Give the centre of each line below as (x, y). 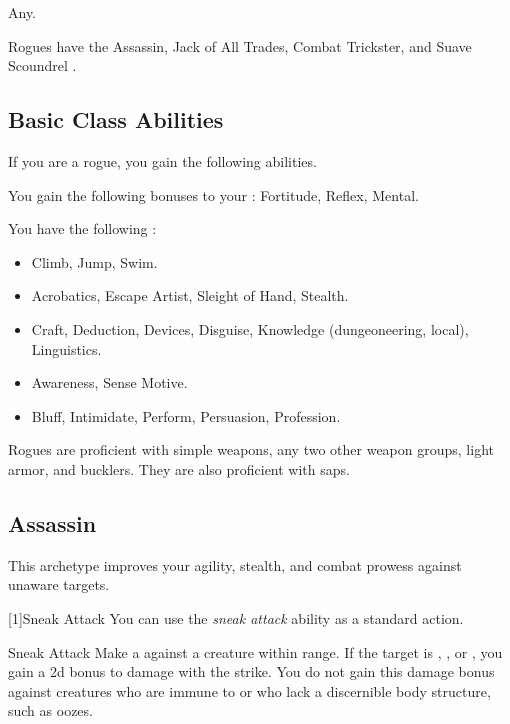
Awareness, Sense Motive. (109, 382)
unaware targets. (59, 584)
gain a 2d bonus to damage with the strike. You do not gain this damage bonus (251, 671)
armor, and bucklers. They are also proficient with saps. (179, 468)
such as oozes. (50, 710)
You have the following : (82, 228)
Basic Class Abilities (116, 119)
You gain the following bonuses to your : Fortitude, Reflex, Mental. (213, 194)
